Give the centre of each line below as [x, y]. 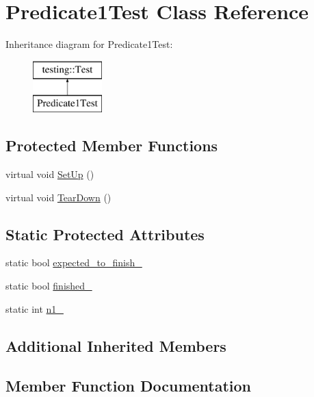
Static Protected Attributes [105, 234]
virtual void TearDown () [58, 197]
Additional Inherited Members [116, 345]
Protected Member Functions [112, 145]
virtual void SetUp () [50, 174]
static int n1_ [35, 308]
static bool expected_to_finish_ [74, 262]
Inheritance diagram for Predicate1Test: [89, 44]
